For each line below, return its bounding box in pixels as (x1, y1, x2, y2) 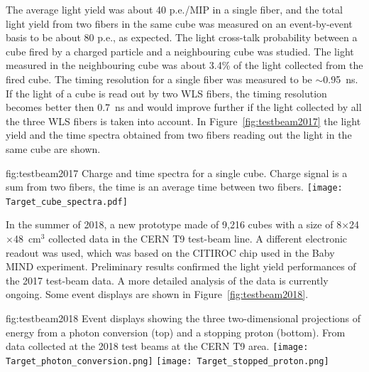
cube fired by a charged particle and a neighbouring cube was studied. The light (6, 43, 354, 58)
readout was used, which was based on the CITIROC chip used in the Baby (6, 245, 335, 260)
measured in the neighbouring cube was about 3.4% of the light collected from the (6, 58, 363, 73)
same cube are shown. (6, 141, 101, 156)
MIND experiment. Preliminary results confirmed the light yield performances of (6, 259, 356, 274)
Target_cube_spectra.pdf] (6, 196, 128, 207)
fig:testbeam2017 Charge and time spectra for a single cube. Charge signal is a (6, 165, 348, 180)
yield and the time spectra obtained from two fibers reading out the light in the (6, 127, 352, 142)
